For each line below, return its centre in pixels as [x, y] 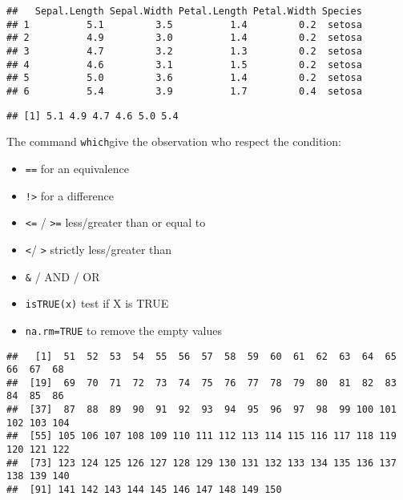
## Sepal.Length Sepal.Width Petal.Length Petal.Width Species [184, 11]
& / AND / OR [62, 276]
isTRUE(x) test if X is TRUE [97, 303]
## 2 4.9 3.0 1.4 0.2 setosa [184, 38]
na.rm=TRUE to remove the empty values [123, 330]
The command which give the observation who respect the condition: [174, 141]
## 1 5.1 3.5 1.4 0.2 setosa [184, 24]
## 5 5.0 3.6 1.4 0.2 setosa [184, 78]
